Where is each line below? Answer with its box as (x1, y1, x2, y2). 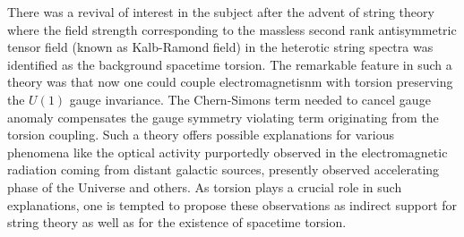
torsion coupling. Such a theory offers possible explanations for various (7, 125, 394, 144)
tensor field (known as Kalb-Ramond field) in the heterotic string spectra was (7, 38, 434, 56)
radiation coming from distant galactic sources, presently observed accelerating (7, 160, 440, 179)
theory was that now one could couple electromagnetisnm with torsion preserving (7, 72, 453, 91)
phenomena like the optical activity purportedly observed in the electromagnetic (7, 142, 448, 161)
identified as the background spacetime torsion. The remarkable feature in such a (7, 55, 452, 73)
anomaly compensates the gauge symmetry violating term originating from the (7, 107, 439, 126)
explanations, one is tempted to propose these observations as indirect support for (7, 195, 458, 214)
